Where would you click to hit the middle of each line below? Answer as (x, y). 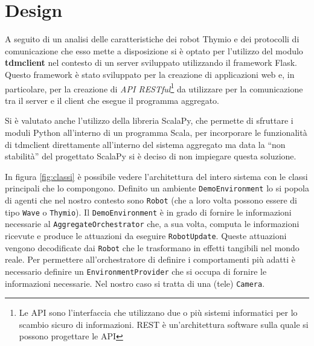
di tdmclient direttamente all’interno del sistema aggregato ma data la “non (145, 144)
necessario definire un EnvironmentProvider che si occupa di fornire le (136, 271)
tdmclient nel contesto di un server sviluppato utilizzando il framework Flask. (151, 62)
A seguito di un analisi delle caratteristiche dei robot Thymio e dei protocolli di (152, 39)
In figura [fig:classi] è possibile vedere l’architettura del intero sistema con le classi (156, 176)
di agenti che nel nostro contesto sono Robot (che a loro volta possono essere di (151, 200)
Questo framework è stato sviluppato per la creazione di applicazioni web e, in (150, 74)
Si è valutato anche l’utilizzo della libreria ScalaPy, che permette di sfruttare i (149, 120)
